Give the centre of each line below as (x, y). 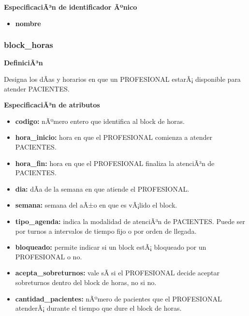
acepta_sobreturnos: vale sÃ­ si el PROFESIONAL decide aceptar (117, 273)
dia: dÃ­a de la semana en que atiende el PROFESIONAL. (102, 188)
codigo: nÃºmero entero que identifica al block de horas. (100, 121)
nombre (28, 23)
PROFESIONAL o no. (49, 256)
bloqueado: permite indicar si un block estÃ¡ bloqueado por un (111, 247)
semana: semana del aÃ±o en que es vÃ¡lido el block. (96, 205)
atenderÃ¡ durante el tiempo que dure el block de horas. (98, 308)
